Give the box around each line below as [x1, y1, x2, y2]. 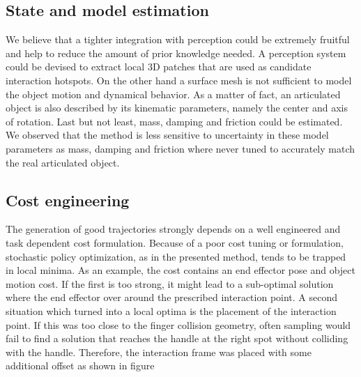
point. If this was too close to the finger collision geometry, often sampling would [6, 317, 351, 332]
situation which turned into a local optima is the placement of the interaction [6, 303, 337, 318]
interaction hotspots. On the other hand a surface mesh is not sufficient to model [6, 72, 352, 87]
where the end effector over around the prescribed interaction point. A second [6, 290, 338, 305]
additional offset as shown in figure [6, 358, 155, 373]
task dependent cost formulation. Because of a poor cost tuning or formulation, [6, 235, 344, 249]
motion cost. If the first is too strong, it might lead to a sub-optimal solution [6, 276, 334, 291]
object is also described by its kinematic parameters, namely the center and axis [6, 100, 348, 115]
